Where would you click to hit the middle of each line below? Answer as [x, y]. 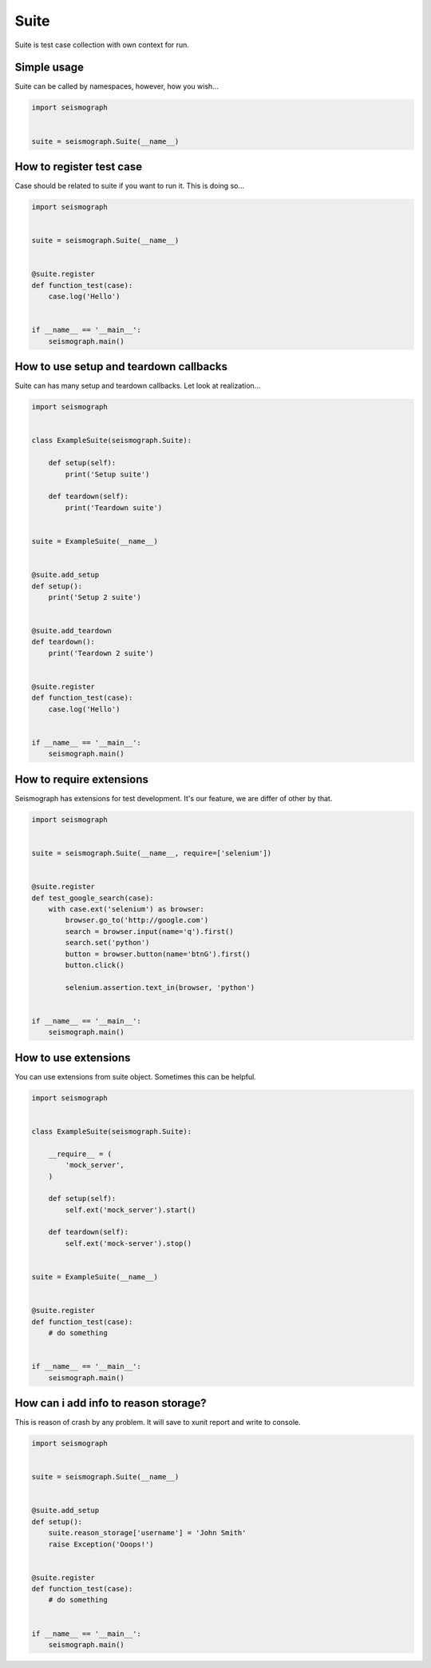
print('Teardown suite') [114, 507]
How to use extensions [73, 1057]
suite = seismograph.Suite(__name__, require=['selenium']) [152, 853]
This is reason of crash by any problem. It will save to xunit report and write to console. [158, 1423]
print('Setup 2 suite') [95, 597]
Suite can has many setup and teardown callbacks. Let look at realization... [138, 386]
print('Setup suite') [107, 474]
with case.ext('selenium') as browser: [127, 909]
